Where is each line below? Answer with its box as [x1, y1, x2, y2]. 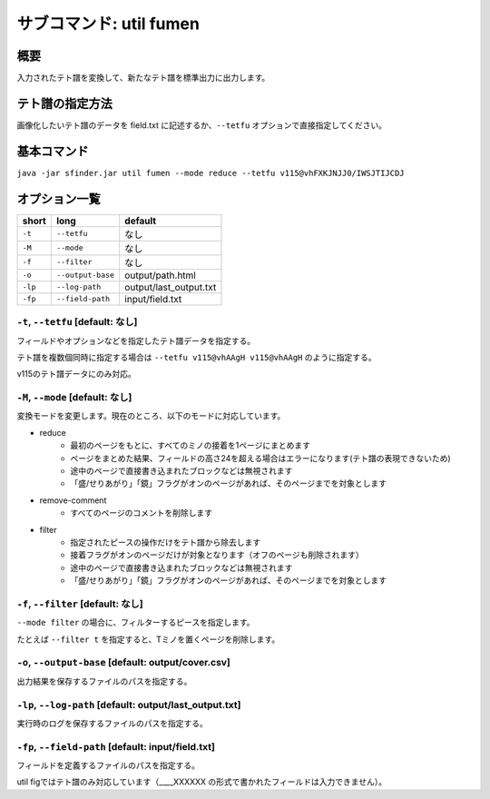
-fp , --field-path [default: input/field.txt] [16, 740, 215, 753]
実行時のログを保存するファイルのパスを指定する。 [16, 717, 208, 728]
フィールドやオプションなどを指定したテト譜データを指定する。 [16, 335, 256, 346]
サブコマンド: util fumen [16, 14, 200, 34]
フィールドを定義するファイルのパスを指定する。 [16, 760, 200, 771]
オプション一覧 [16, 191, 101, 206]
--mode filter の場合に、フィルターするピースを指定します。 [16, 617, 255, 628]
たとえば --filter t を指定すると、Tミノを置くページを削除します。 [16, 634, 280, 645]
